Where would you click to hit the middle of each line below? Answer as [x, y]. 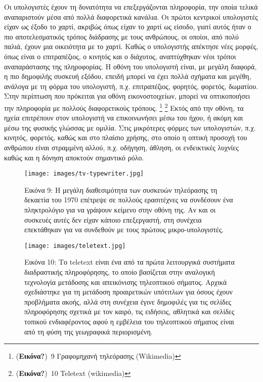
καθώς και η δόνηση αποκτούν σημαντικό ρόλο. [74, 157]
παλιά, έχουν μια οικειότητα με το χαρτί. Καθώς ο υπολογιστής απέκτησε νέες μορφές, [131, 46]
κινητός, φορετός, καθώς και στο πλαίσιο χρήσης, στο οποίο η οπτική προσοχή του [126, 137]
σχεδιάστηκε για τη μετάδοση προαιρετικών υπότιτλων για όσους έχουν [128, 292]
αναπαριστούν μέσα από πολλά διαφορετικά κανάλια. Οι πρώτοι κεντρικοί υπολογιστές [131, 16]
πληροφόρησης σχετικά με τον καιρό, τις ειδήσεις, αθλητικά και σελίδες [129, 311]
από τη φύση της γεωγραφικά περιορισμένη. [89, 331]
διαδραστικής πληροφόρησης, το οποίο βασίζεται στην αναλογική [120, 272]
